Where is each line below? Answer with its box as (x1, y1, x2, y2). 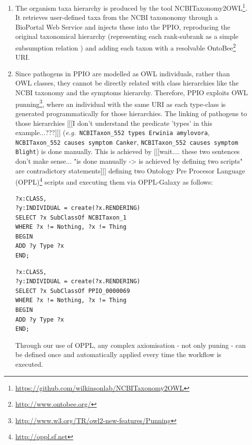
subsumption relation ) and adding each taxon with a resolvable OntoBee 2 (15, 41, 236, 52)
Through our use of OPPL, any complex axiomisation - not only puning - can (15, 340, 246, 350)
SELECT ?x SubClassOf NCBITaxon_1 (15, 214, 126, 221)
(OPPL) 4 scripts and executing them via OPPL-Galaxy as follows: (15, 175, 213, 187)
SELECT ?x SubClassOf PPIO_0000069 (15, 287, 130, 294)
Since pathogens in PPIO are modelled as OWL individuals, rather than (15, 68, 230, 78)
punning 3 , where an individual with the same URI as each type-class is (15, 97, 226, 109)
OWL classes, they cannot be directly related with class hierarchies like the (15, 78, 239, 88)
